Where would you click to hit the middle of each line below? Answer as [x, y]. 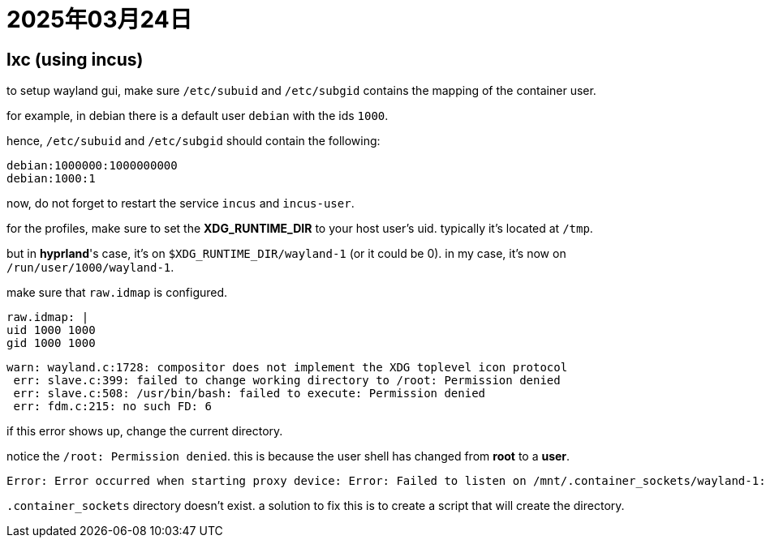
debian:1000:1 [51, 179]
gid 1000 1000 [51, 343]
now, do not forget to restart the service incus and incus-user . [181, 203]
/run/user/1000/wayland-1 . [90, 268]
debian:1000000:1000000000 [92, 166]
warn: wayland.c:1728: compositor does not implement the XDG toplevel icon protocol [287, 368]
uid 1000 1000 [51, 330]
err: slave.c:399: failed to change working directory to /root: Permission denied [287, 381]
